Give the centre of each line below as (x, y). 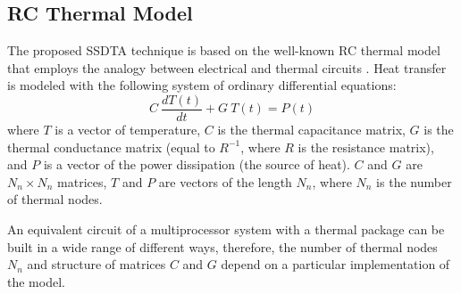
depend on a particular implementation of (335, 264)
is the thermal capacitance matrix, (311, 130)
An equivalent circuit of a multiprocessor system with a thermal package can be (226, 229)
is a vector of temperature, (128, 130)
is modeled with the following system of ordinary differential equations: (202, 85)
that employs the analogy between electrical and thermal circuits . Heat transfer (227, 67)
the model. (36, 281)
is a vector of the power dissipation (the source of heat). (197, 164)
